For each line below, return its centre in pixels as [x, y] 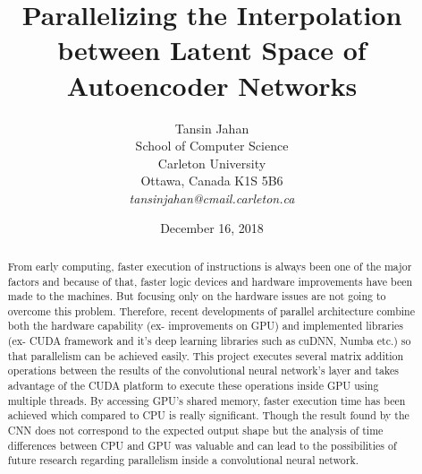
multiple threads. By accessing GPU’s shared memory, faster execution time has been [207, 400]
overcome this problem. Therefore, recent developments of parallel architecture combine [211, 310]
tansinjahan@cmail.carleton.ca [212, 198]
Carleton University [212, 163]
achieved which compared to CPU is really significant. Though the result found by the [208, 415]
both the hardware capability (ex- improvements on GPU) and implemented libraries [205, 326]
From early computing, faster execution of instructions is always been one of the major [210, 266]
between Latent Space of [212, 50]
